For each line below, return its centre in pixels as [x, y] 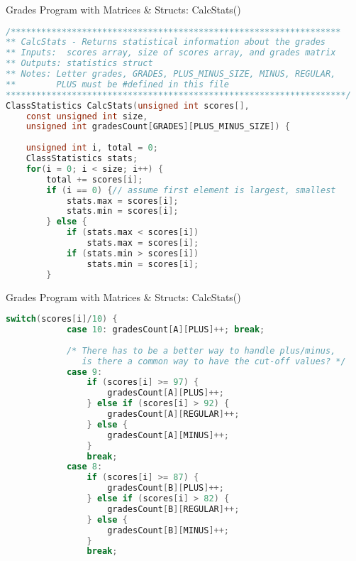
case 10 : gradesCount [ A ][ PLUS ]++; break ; [166, 330]
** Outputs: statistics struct [79, 64]
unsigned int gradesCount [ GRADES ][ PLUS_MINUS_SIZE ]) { [158, 127]
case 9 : [84, 372]
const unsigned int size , [87, 116]
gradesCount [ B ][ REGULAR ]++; [173, 509]
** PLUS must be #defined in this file [117, 84]
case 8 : [84, 467]
